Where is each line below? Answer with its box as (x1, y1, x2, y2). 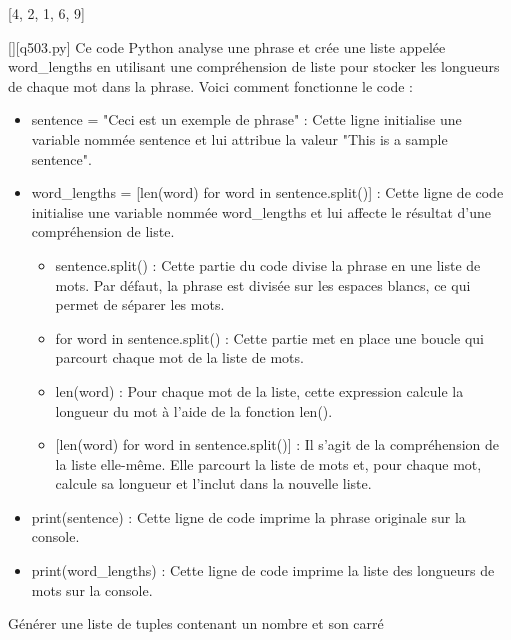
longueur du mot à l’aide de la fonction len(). (55, 400, 333, 421)
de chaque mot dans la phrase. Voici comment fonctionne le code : (8, 75, 413, 96)
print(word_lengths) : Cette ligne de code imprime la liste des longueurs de (31, 560, 495, 581)
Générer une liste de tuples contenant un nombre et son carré (8, 613, 384, 634)
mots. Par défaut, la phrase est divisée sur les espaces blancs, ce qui (55, 274, 471, 295)
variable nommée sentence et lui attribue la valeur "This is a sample (31, 128, 448, 149)
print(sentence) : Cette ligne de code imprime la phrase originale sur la (31, 506, 466, 527)
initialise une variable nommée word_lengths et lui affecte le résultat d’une (31, 201, 492, 222)
